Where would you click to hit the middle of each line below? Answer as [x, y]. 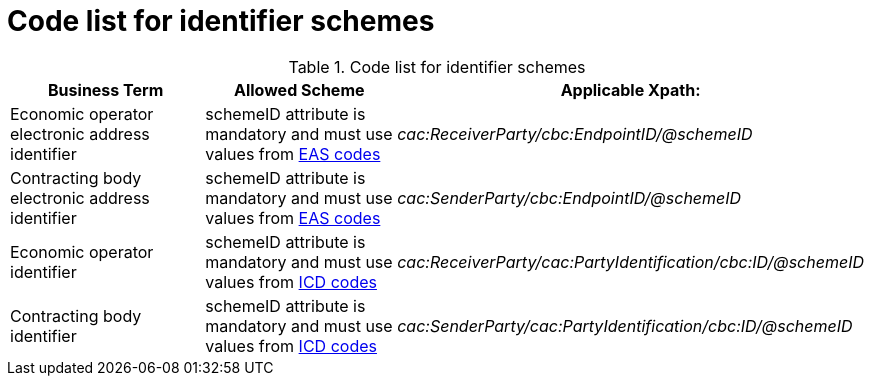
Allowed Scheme [299, 89]
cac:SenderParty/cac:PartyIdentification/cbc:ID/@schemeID [625, 325]
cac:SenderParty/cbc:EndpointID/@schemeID [569, 197]
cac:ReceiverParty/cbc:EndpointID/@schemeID [575, 133]
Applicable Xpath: [630, 89]
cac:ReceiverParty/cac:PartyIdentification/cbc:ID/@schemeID [630, 261]
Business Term [106, 89]
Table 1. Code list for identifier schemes [437, 66]
